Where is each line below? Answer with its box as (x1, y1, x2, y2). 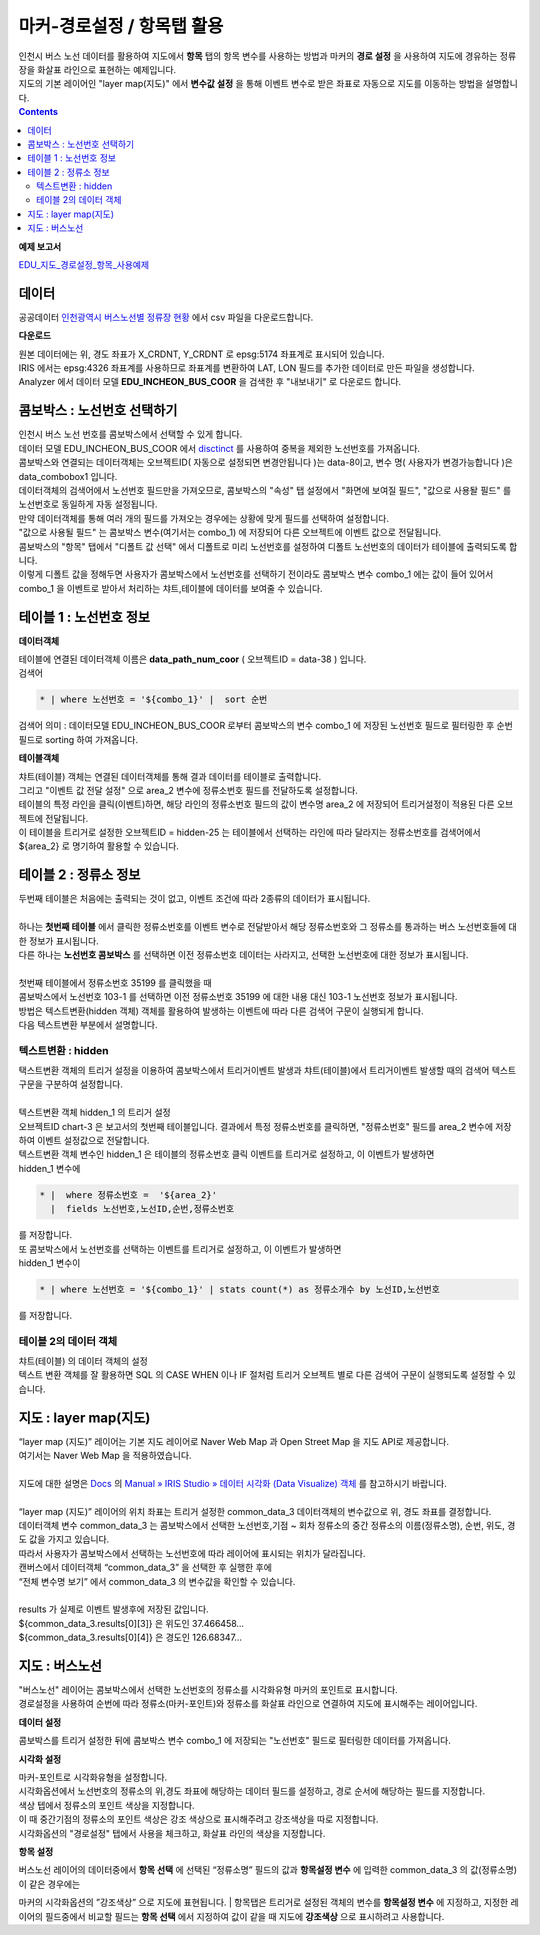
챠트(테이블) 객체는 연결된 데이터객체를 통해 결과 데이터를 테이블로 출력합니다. (18, 770, 322, 782)
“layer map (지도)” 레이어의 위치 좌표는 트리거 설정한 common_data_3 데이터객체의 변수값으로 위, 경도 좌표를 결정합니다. (18, 1505, 492, 1517)
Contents (18, 106, 59, 118)
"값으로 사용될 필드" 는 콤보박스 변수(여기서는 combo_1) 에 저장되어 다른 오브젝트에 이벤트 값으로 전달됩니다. (18, 526, 442, 539)
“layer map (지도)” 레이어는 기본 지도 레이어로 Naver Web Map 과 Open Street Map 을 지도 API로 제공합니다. (18, 1435, 450, 1447)
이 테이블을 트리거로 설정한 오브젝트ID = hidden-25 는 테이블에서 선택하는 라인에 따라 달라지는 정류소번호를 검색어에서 (18, 826, 481, 839)
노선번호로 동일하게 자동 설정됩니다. (18, 498, 158, 510)
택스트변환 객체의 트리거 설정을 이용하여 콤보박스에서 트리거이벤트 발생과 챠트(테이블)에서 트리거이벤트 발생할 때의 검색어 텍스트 (18, 1065, 517, 1077)
